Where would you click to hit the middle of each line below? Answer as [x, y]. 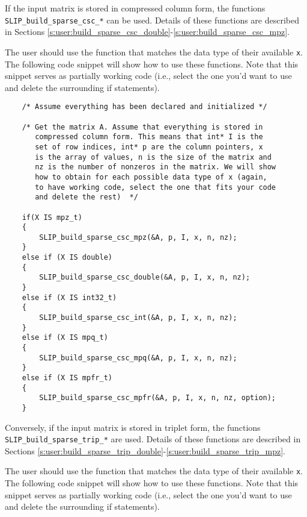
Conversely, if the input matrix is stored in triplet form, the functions [133, 427]
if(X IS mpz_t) [52, 217]
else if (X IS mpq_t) [65, 338]
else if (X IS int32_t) [69, 297]
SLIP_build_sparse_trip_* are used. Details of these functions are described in [153, 439]
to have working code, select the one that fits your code [156, 187]
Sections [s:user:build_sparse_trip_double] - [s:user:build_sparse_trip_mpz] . [145, 450]
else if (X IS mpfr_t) [67, 378]
